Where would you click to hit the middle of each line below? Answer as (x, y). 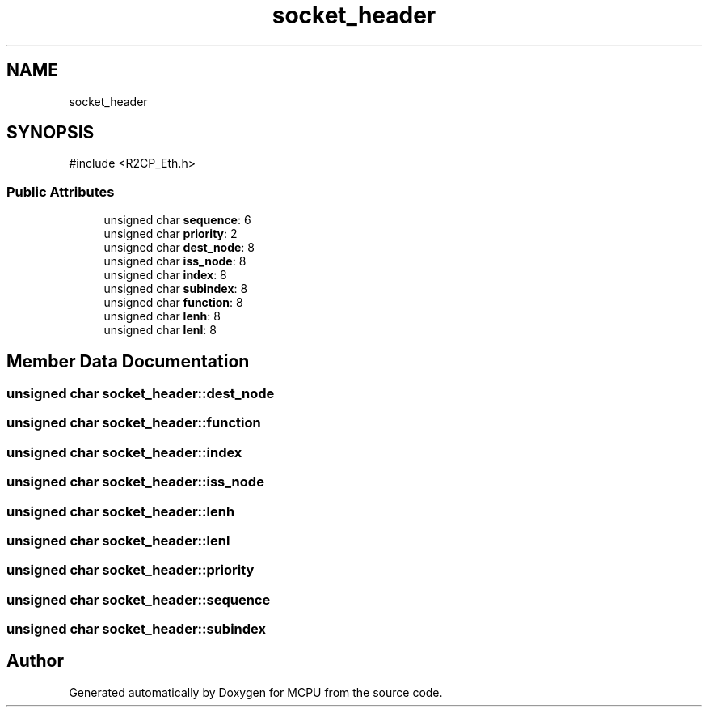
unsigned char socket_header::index (124, 452)
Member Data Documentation (128, 361)
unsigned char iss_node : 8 (175, 261)
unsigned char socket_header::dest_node (141, 394)
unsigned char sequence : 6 (177, 220)
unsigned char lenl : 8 (160, 330)
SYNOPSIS (51, 133)
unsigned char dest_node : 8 (179, 248)
